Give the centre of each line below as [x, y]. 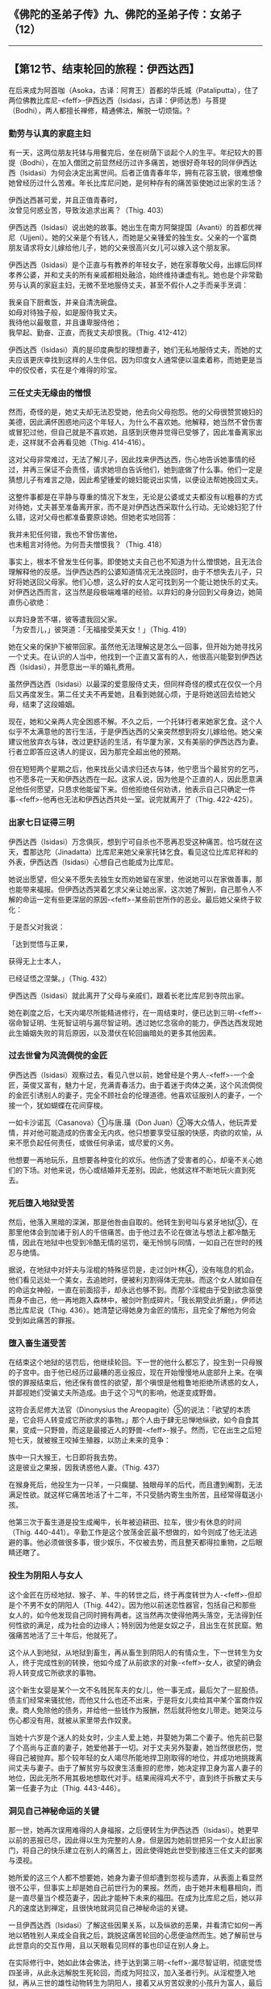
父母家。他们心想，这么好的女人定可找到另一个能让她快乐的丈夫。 [153, 582]
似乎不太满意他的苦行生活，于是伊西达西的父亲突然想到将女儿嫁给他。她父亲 [135, 732]
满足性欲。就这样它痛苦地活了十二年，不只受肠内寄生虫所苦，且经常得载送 [132, 1495]
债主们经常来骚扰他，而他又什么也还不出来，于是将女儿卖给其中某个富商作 [132, 1700]
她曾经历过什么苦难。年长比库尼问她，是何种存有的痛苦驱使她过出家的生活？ [135, 182]
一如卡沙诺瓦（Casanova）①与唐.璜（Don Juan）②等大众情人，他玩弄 [129, 1122]
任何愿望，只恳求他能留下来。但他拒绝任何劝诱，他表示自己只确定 [132, 789]
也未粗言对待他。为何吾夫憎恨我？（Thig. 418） [88, 545]
